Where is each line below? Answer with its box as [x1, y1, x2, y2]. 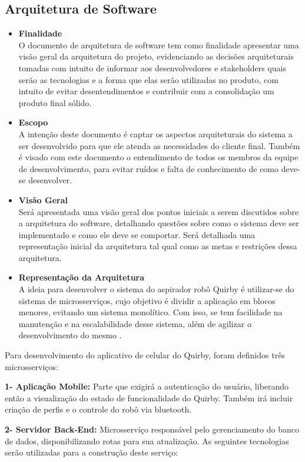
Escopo [18, 116, 48, 128]
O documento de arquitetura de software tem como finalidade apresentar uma [18, 38, 299, 51]
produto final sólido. [18, 96, 92, 108]
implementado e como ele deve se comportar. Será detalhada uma [18, 228, 256, 240]
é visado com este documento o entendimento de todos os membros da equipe [18, 151, 299, 163]
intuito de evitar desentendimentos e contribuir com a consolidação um [18, 85, 274, 97]
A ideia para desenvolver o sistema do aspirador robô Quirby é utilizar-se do [18, 283, 294, 295]
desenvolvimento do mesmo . [18, 329, 122, 341]
